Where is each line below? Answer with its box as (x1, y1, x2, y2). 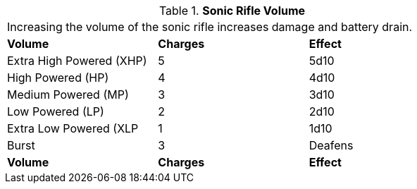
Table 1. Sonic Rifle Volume (158, 4, 306, 18)
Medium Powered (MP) (7, 87, 129, 102)
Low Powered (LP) (7, 104, 104, 118)
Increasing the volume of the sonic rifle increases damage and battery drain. (7, 20, 413, 34)
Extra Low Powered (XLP (7, 121, 139, 135)
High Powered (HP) (7, 71, 109, 85)
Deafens (309, 138, 354, 152)
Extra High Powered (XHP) (7, 54, 147, 68)
